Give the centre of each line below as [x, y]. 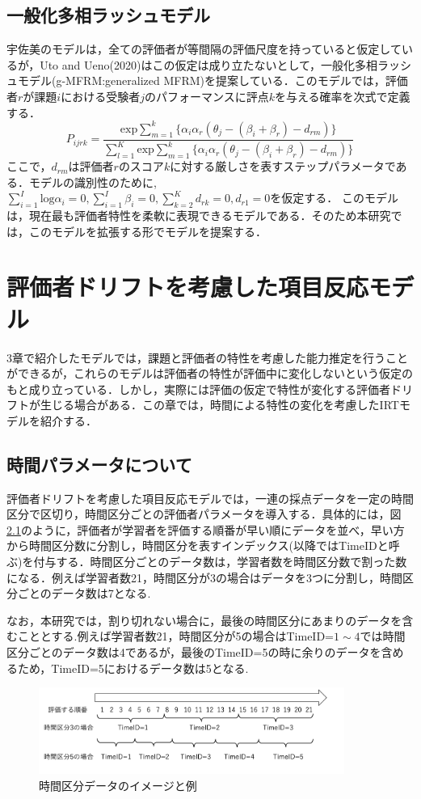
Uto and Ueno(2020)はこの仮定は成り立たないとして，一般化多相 [208, 64]
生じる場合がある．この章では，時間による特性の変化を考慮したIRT [219, 405]
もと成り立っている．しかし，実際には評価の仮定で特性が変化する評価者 [199, 389]
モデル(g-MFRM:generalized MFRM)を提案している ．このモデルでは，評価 [213, 80]
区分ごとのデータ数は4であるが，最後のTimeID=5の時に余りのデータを [194, 652]
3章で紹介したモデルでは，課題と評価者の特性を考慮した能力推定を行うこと [207, 357]
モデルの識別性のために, [93, 182]
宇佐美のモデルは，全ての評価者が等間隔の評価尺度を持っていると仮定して [204, 49]
